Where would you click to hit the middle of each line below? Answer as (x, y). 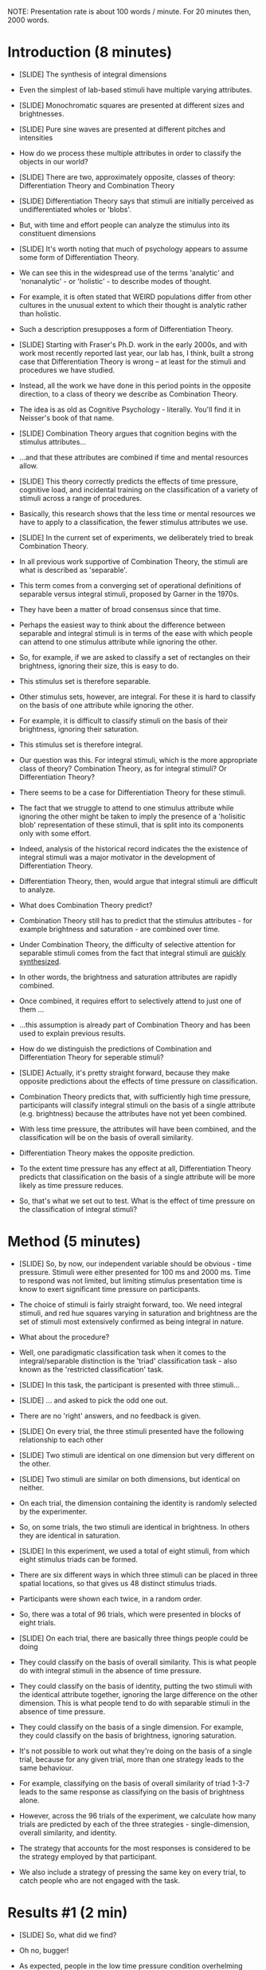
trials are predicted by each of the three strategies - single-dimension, (134, 1824)
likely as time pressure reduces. (71, 1185)
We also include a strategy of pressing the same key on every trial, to (132, 1872)
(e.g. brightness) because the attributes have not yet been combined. (133, 1113)
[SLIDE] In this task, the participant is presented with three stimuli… (129, 1384)
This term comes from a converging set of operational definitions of (130, 585)
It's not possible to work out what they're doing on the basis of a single (135, 1751)
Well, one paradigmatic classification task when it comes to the (122, 1352)
